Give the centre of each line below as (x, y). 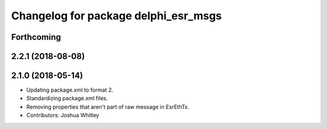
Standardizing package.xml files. (67, 98)
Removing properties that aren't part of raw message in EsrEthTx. (108, 107)
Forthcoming (36, 37)
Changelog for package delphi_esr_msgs (117, 16)
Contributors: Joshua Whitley (63, 115)
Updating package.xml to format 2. (70, 90)
